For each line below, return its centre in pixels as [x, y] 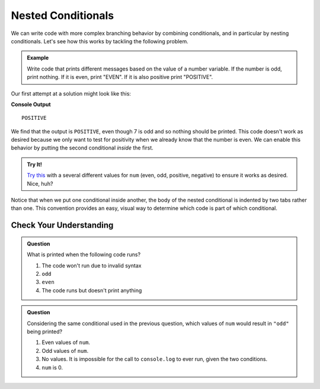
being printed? [44, 331]
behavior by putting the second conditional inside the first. [82, 148]
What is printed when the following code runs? [84, 254]
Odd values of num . [65, 350]
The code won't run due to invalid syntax [92, 265]
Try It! [35, 164]
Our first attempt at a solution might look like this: [71, 93]
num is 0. [52, 367]
